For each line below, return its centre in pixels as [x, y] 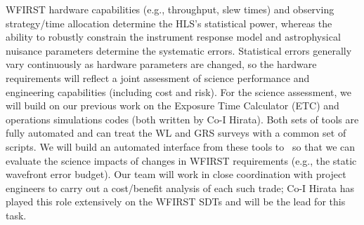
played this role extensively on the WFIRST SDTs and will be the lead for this [176, 202]
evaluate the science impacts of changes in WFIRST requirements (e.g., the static [181, 160]
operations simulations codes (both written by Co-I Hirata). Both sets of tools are [182, 119]
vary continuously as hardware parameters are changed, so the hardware [161, 64]
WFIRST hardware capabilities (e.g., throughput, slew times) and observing [170, 9]
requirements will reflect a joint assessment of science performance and [158, 77]
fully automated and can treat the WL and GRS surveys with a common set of [176, 133]
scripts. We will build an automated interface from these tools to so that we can [181, 146]
